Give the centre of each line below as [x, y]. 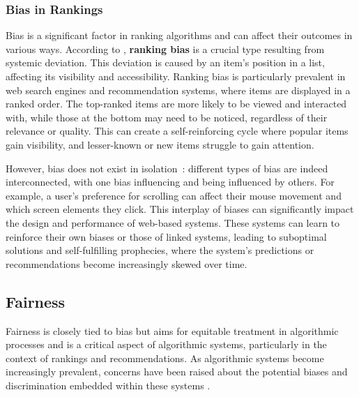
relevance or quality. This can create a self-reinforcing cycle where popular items [177, 131]
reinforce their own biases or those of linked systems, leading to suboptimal [166, 236]
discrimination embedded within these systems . [108, 385]
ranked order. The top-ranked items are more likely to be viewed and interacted [176, 104]
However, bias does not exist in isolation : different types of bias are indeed [167, 168]
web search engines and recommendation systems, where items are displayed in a [178, 90]
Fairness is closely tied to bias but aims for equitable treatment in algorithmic [172, 330]
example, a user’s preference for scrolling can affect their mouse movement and [174, 195]
